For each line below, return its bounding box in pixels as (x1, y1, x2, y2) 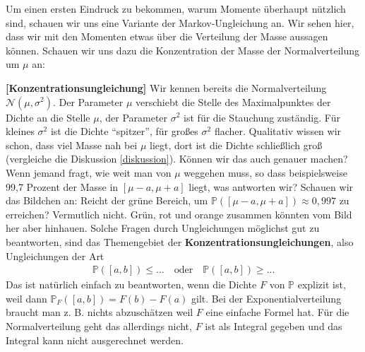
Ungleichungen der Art (6, 248, 104, 263)
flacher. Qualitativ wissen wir (214, 124, 342, 139)
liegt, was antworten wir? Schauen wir (189, 179, 354, 194)
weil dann (6, 291, 47, 305)
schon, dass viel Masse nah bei (6, 137, 138, 152)
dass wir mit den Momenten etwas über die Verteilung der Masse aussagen (6, 29, 328, 44)
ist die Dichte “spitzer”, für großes (50, 124, 198, 139)
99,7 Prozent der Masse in (6, 179, 119, 194)
